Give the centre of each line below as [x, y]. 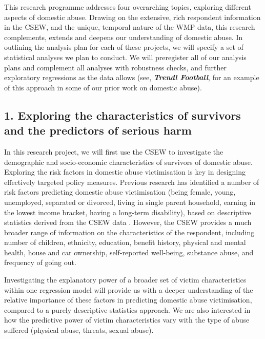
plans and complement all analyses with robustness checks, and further [115, 67]
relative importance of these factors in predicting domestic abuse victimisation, [128, 300]
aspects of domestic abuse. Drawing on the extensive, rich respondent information [132, 17]
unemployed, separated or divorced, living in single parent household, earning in [130, 202]
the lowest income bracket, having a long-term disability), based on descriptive [128, 212]
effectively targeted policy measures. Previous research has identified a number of [132, 182]
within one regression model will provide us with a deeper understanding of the [129, 289]
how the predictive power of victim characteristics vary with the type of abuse [127, 320]
